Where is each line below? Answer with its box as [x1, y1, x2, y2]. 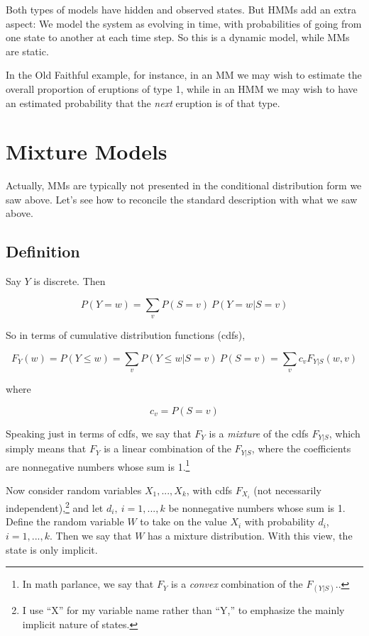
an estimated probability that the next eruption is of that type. [6, 95, 280, 110]
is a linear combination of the [104, 441, 231, 456]
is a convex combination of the [171, 576, 303, 591]
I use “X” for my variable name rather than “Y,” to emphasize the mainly [22, 603, 345, 618]
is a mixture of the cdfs [209, 425, 309, 440]
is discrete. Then [33, 274, 106, 289]
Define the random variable [6, 514, 124, 529]
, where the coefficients [251, 441, 351, 456]
